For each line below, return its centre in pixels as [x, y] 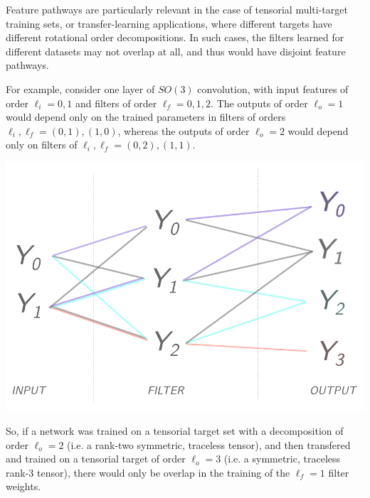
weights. [23, 486]
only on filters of [42, 145]
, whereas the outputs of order [184, 130]
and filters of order [116, 103]
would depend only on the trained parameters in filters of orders [146, 117]
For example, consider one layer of [80, 88]
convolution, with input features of [273, 88]
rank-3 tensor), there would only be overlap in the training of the [148, 472]
